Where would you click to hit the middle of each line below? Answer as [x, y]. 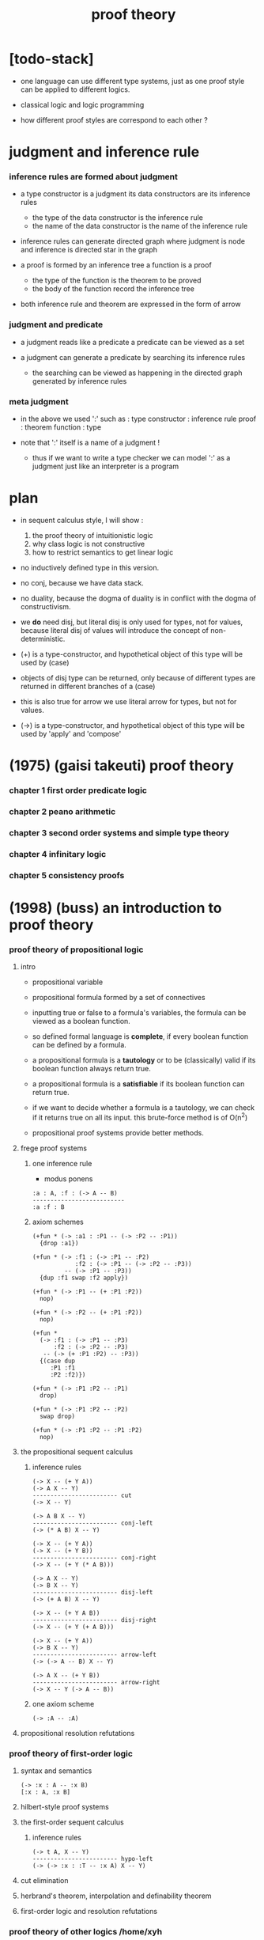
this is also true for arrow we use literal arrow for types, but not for [128, 701]
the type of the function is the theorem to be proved [117, 280]
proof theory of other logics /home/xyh [86, 1932]
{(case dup [57, 1361]
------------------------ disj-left [92, 1592]
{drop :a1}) [59, 1243]
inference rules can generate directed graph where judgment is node [133, 241]
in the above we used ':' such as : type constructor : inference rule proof [138, 419]
